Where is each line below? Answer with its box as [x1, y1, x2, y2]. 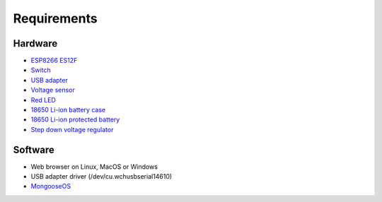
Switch [30, 66, 51, 74]
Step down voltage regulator [30, 125, 114, 133]
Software [13, 143, 54, 155]
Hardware [13, 37, 58, 49]
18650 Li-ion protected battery [30, 115, 120, 124]
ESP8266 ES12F [30, 57, 78, 65]
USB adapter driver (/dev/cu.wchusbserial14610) [30, 172, 173, 181]
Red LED [30, 95, 56, 104]
